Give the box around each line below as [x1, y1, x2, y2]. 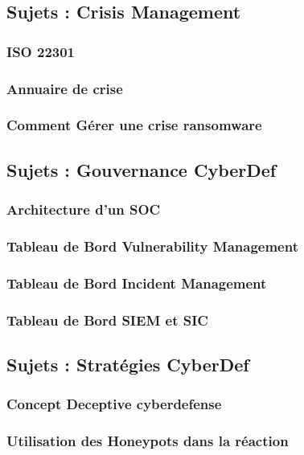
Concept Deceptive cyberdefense [6, 394, 222, 414]
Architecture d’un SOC [6, 199, 161, 219]
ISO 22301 [6, 41, 76, 61]
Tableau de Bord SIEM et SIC [6, 309, 208, 330]
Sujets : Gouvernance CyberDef [6, 157, 277, 182]
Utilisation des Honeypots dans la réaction [6, 431, 289, 451]
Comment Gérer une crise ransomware [6, 115, 262, 135]
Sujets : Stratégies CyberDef [6, 351, 249, 376]
